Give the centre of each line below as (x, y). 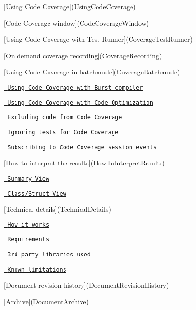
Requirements (28, 240)
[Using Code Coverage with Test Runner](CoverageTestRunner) (98, 39)
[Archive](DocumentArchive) (46, 301)
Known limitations (37, 269)
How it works (28, 225)
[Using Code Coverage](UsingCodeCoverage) (70, 6)
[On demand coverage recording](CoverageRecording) (83, 55)
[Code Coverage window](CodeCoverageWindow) (77, 23)
